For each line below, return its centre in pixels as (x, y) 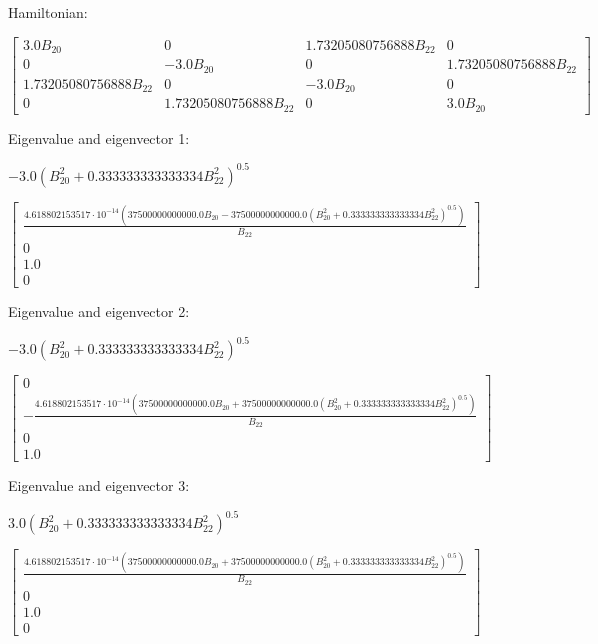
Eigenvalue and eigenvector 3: (99, 485)
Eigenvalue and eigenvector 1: (99, 137)
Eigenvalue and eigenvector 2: (99, 311)
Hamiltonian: (48, 12)
